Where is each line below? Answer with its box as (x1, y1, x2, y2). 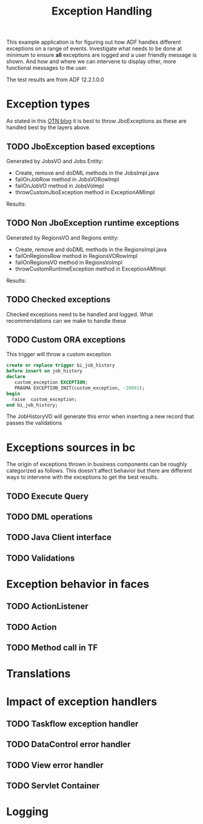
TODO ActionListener (6, 601, 89, 612)
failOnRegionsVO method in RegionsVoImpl (15, 258, 123, 266)
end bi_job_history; (6, 402, 59, 408)
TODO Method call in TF (6, 643, 98, 653)
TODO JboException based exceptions (6, 141, 156, 152)
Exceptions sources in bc (6, 441, 136, 454)
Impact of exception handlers (6, 695, 158, 708)
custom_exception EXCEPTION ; (14, 379, 88, 385)
